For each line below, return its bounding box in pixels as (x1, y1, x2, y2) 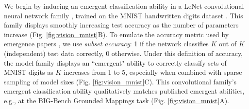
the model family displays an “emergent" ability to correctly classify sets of (4, 57, 227, 68)
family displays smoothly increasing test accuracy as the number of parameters (4, 20, 239, 30)
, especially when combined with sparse (125, 67, 242, 77)
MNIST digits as (4, 67, 53, 77)
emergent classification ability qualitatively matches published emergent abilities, (4, 86, 245, 96)
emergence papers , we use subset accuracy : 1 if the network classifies (4, 39, 209, 49)
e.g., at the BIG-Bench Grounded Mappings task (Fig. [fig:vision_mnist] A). (4, 95, 229, 105)
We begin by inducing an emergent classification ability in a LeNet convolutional (4, 1, 244, 11)
